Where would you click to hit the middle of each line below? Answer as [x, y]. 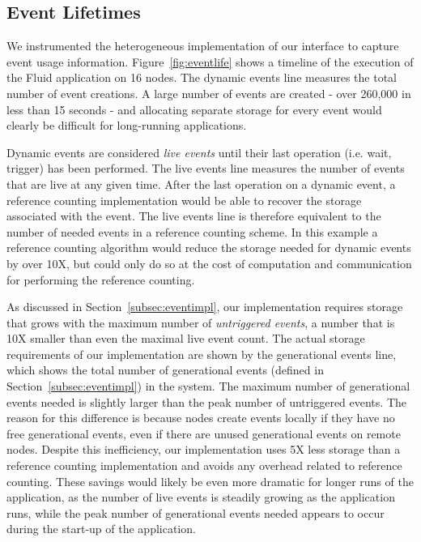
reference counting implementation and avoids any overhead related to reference [204, 465]
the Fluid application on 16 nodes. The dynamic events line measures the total [202, 77]
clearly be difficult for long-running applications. [127, 125]
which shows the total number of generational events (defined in [165, 370]
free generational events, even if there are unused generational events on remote [204, 433]
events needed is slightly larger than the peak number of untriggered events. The [206, 401]
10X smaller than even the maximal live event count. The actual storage [186, 338]
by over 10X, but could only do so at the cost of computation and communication [209, 263]
